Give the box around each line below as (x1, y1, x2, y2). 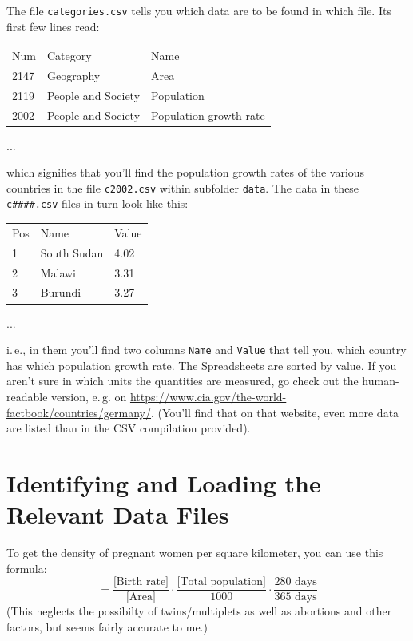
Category (46, 47, 92, 63)
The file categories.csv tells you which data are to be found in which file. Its (6, 2, 391, 18)
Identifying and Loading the (6, 466, 321, 499)
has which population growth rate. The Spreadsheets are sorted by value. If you (6, 356, 397, 373)
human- (362, 372, 399, 389)
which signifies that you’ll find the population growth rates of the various (6, 164, 365, 181)
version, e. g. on (51, 388, 127, 404)
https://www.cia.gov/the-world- (129, 388, 287, 404)
